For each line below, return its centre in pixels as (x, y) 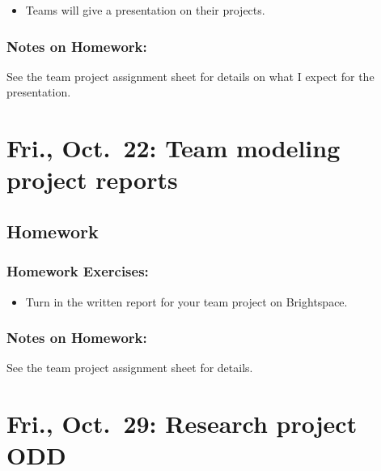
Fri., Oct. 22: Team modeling (174, 148)
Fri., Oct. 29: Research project (182, 424)
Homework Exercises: (78, 271)
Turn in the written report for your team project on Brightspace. (186, 301)
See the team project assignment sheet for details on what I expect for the (190, 76)
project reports (92, 180)
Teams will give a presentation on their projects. (145, 10)
